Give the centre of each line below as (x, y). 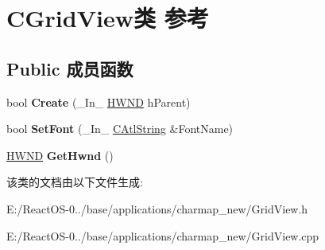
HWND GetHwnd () (60, 155)
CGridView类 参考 (108, 18)
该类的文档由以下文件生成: (75, 182)
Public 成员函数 (70, 68)
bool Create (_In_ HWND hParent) (99, 102)
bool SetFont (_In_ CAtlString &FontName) (120, 129)
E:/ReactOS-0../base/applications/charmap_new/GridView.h (157, 208)
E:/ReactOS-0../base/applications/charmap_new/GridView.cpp (163, 235)
